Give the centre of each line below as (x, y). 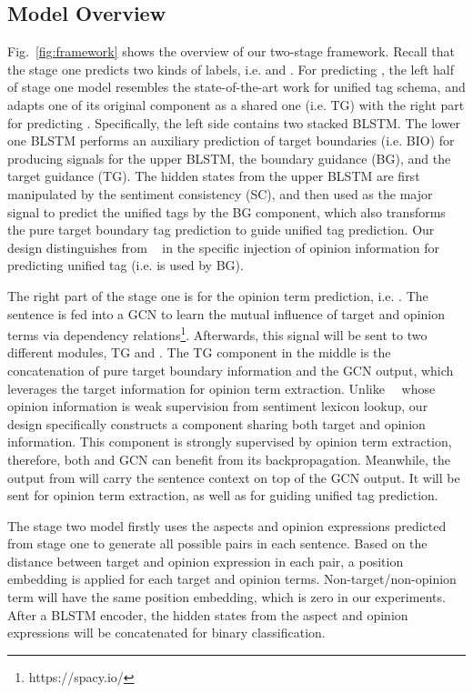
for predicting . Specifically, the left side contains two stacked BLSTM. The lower (234, 122)
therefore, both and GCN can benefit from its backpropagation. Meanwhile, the (229, 459)
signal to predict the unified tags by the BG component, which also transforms (226, 211)
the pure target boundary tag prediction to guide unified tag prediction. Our (221, 230)
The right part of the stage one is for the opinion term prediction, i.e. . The (218, 295)
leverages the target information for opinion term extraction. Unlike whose (221, 388)
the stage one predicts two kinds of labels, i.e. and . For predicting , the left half (231, 69)
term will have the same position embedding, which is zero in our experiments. (226, 597)
